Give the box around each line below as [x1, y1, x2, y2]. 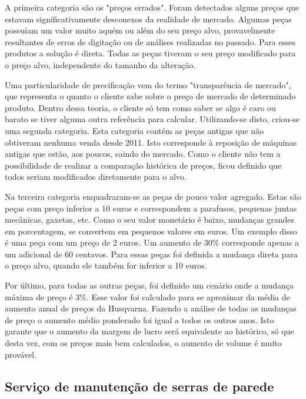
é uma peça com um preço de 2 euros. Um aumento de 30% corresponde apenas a [5, 236, 300, 249]
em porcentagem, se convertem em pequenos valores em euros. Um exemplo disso [5, 224, 297, 237]
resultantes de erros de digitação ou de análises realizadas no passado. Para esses [5, 35, 296, 48]
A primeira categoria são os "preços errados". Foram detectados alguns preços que [5, 1, 299, 13]
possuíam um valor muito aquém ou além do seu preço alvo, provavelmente [5, 24, 275, 36]
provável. [5, 348, 37, 360]
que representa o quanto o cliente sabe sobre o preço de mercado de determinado [5, 90, 296, 102]
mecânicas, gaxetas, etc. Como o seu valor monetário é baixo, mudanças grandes [5, 213, 294, 226]
